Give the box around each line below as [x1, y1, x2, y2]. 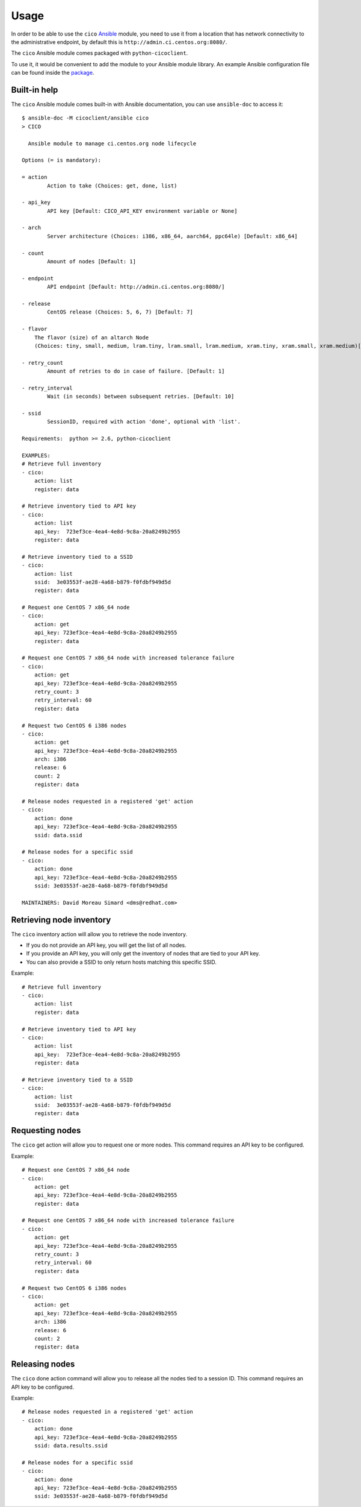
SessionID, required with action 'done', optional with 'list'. [47, 418, 241, 425]
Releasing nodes [11, 1359, 75, 1370]
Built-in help [11, 84, 58, 95]
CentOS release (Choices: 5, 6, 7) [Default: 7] [47, 309, 194, 316]
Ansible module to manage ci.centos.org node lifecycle [28, 140, 197, 147]
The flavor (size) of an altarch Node [34, 334, 149, 341]
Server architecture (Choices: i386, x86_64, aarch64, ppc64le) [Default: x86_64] [47, 233, 298, 239]
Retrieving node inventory [11, 914, 111, 925]
